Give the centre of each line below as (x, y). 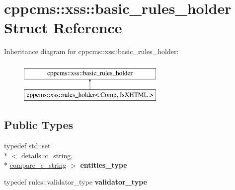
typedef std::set (27, 146)
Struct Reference (63, 28)
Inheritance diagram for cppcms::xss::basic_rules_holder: (91, 51)
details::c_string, (47, 155)
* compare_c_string (35, 165)
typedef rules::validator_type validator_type (76, 182)
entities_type (104, 165)
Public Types (39, 125)
